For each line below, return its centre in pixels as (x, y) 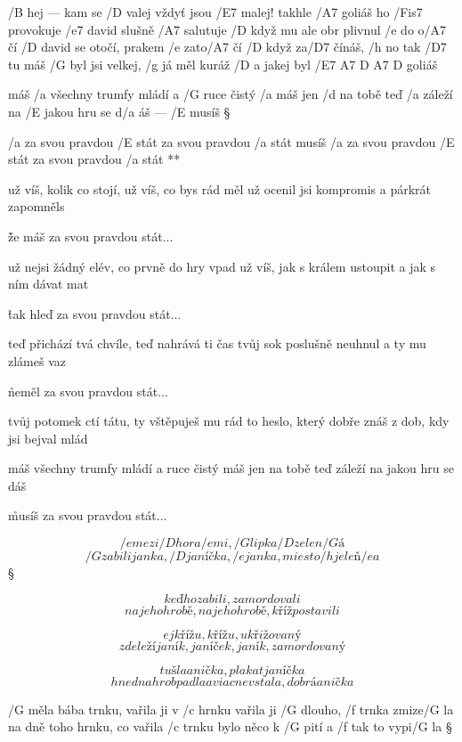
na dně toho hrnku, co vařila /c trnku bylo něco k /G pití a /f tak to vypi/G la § (230, 726)
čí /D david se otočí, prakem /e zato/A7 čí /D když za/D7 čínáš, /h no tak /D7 (227, 47)
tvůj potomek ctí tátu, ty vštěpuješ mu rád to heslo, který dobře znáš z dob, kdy (229, 421)
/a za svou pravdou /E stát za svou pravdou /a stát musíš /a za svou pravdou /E (231, 141)
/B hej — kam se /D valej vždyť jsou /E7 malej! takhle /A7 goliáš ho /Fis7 (215, 12)
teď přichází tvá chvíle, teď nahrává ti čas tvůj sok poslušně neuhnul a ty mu (217, 343)
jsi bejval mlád (48, 438)
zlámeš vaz (37, 360)
